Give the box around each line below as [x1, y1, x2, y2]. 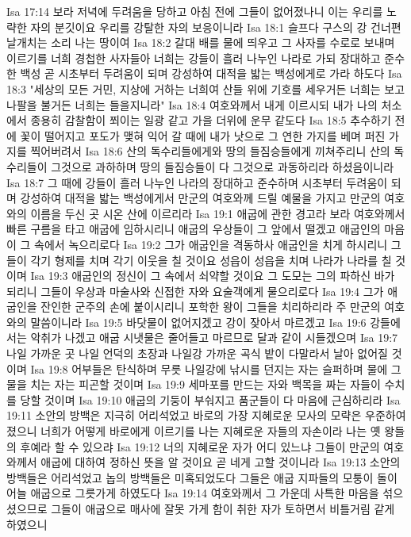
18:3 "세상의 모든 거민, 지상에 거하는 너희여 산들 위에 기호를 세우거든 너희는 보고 [6, 80, 405, 97]
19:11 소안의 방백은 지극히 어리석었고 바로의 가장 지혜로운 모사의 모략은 [6, 407, 362, 424]
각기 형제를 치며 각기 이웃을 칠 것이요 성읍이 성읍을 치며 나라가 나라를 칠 [30, 251, 392, 268]
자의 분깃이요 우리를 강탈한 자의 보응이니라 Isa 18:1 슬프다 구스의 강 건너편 [30, 18, 401, 35]
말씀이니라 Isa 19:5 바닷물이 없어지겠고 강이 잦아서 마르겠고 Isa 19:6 [30, 313, 367, 330]
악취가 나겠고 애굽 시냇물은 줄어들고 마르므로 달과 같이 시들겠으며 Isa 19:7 [30, 329, 398, 346]
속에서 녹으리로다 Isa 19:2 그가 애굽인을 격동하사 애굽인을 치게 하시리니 [34, 236, 388, 252]
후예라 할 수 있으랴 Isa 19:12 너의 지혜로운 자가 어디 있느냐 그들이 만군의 [20, 438, 380, 455]
